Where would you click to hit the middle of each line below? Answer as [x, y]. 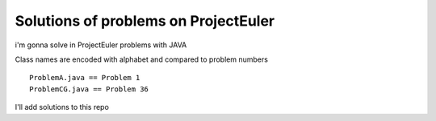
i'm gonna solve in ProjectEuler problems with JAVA [101, 45]
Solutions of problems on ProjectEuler [145, 21]
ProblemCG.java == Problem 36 [89, 89]
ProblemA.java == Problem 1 [85, 78]
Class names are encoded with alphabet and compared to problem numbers [141, 59]
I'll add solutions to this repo [62, 107]
